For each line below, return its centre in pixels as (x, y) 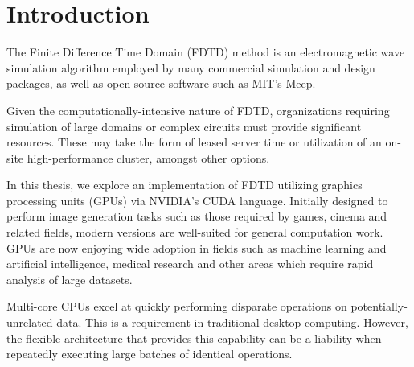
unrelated (30, 322)
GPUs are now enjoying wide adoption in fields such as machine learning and (197, 247)
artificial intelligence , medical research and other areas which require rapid (190, 264)
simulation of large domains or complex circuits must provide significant (184, 126)
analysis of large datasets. (70, 279)
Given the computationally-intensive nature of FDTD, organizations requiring (198, 110)
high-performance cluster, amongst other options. (148, 157)
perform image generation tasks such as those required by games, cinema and (197, 216)
